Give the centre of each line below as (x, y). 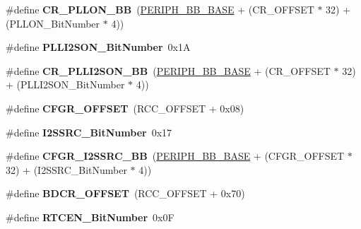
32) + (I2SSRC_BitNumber (66, 169)
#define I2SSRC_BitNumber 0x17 (89, 132)
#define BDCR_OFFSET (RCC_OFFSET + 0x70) (125, 193)
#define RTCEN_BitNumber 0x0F (90, 217)
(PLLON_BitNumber (53, 23)
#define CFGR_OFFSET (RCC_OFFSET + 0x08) (125, 108)
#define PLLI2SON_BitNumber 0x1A (98, 47)
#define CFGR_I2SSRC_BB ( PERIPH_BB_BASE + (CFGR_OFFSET (175, 156)
